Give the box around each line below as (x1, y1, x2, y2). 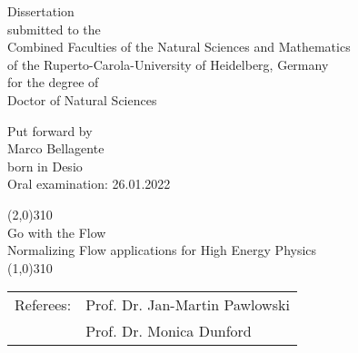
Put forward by (7, 121, 93, 140)
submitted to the (7, 19, 101, 38)
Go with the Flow (7, 222, 106, 241)
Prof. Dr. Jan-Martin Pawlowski (85, 294, 290, 316)
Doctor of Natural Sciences (7, 90, 157, 109)
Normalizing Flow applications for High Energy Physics (7, 240, 317, 260)
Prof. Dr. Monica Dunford (85, 320, 252, 342)
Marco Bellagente (7, 139, 104, 158)
